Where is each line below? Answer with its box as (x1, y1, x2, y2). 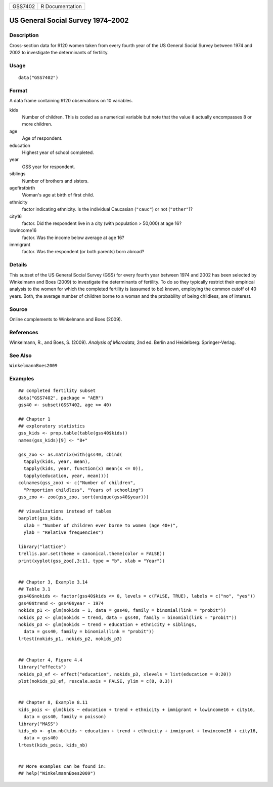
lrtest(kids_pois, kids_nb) (18, 742, 88, 748)
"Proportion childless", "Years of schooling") (23, 487, 144, 493)
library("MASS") (18, 721, 59, 727)
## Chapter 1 (18, 416, 51, 422)
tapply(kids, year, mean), (23, 459, 90, 464)
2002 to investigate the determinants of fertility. (9, 50, 109, 56)
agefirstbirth (9, 185, 35, 191)
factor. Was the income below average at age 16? (22, 234, 125, 241)
